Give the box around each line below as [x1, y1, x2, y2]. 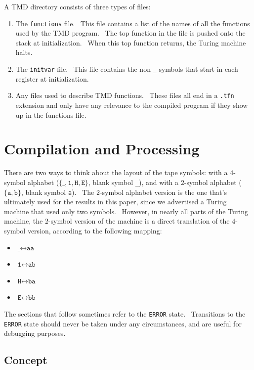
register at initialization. [15, 73, 89, 84]
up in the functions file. [15, 109, 86, 120]
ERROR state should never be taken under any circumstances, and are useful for [4, 318, 242, 328]
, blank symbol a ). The [21, 186, 94, 197]
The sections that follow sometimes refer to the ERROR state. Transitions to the [4, 308, 246, 319]
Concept [4, 352, 47, 368]
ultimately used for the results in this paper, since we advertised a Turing [4, 196, 227, 207]
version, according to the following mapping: [27, 225, 162, 235]
